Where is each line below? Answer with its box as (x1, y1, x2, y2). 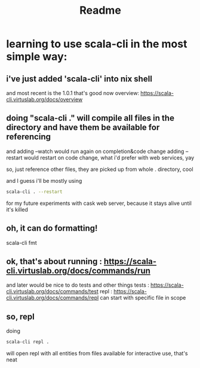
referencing (6, 132, 51, 142)
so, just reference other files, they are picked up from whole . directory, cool (6, 165, 193, 173)
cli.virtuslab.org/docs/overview (6, 96, 83, 103)
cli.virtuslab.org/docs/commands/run (6, 265, 151, 275)
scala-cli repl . (6, 339, 50, 345)
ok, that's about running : (6, 256, 103, 266)
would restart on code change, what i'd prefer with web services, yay (23, 154, 195, 161)
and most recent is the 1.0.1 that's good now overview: (6, 90, 139, 96)
